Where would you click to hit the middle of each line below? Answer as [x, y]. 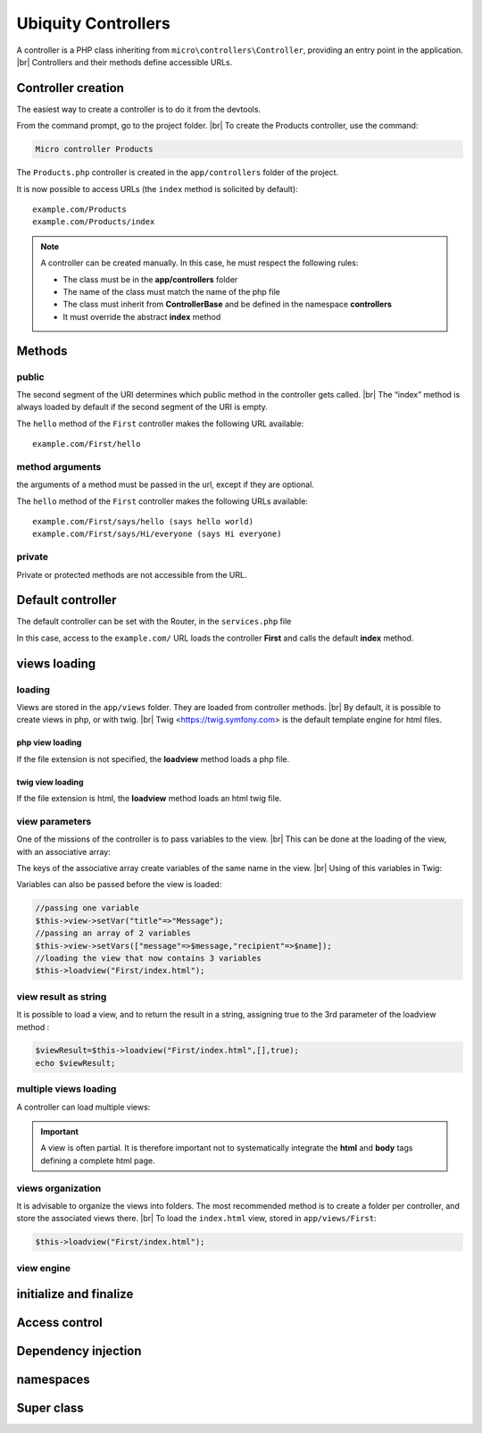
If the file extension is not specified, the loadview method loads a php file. [153, 758]
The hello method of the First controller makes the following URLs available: [162, 501]
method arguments [59, 466]
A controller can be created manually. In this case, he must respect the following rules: [199, 263]
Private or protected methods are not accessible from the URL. [132, 574]
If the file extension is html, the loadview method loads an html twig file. [149, 799]
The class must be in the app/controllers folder [150, 279]
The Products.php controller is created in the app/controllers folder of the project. [178, 172]
